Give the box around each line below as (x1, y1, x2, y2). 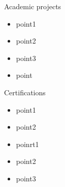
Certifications (4, 87, 46, 97)
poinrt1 (16, 138, 39, 149)
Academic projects (4, 1, 61, 11)
